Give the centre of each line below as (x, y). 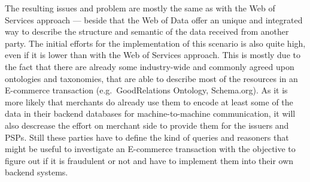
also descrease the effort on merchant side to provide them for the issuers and (147, 125)
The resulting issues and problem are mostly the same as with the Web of (140, 8)
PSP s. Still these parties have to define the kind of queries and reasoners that (147, 137)
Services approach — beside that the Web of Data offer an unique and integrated (154, 19)
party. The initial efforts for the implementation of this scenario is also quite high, (155, 43)
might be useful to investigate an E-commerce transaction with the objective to (150, 149)
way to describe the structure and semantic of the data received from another (147, 31)
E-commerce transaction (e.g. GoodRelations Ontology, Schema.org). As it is (146, 90)
